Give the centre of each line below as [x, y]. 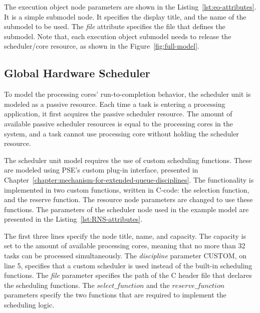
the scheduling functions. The [49, 285]
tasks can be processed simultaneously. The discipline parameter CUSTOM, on [125, 256]
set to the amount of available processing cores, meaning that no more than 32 [125, 246]
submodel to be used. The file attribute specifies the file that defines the [115, 26]
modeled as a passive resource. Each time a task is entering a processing [115, 104]
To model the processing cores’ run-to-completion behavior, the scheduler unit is [127, 94]
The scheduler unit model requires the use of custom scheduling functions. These [128, 160]
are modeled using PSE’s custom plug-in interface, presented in [101, 170]
